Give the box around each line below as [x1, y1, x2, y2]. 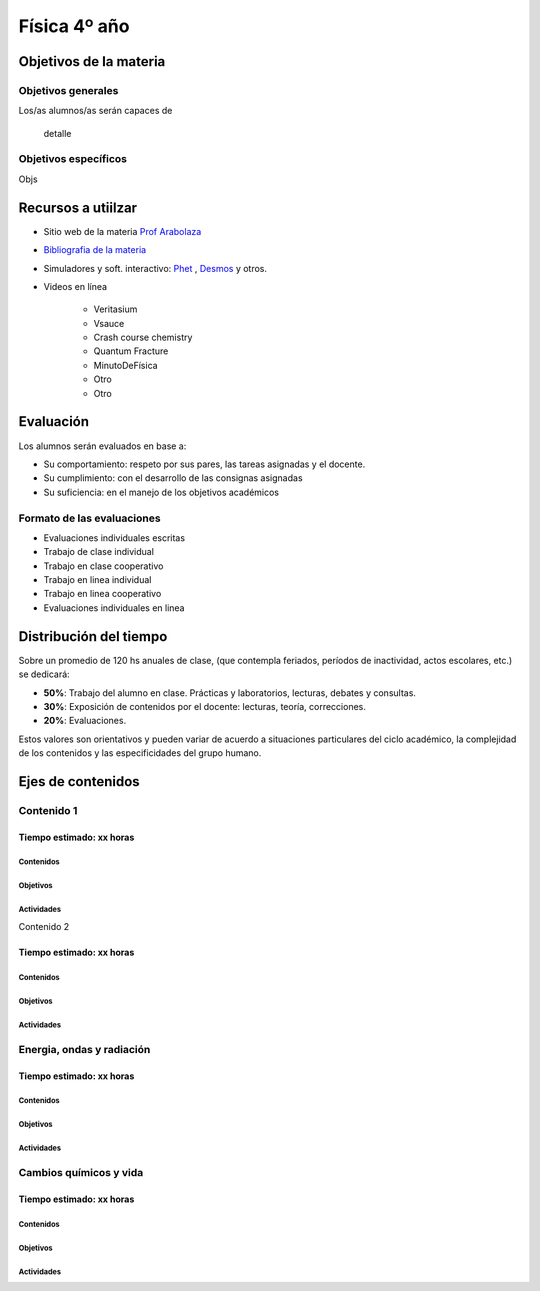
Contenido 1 [18, 803, 78, 817]
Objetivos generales [18, 83, 119, 97]
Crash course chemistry [93, 331, 193, 344]
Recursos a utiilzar [18, 199, 138, 216]
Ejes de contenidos [18, 773, 140, 790]
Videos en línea [43, 280, 108, 292]
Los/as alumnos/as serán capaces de [18, 105, 173, 117]
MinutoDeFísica [93, 359, 159, 371]
